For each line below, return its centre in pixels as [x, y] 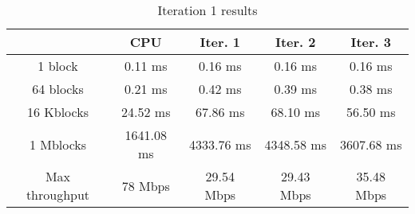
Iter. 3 [371, 42]
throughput [58, 195]
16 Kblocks [57, 112]
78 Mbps [146, 185]
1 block [58, 66]
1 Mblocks [58, 144]
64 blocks [58, 89]
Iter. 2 [295, 42]
